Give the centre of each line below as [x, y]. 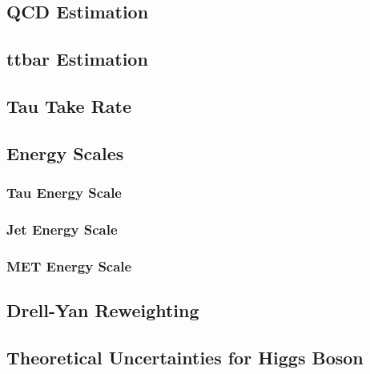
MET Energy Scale [69, 265]
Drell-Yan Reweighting [103, 310]
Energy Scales [65, 153]
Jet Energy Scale [62, 229]
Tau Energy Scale [64, 193]
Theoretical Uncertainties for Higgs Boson [185, 357]
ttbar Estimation [77, 59]
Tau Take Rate [69, 105]
